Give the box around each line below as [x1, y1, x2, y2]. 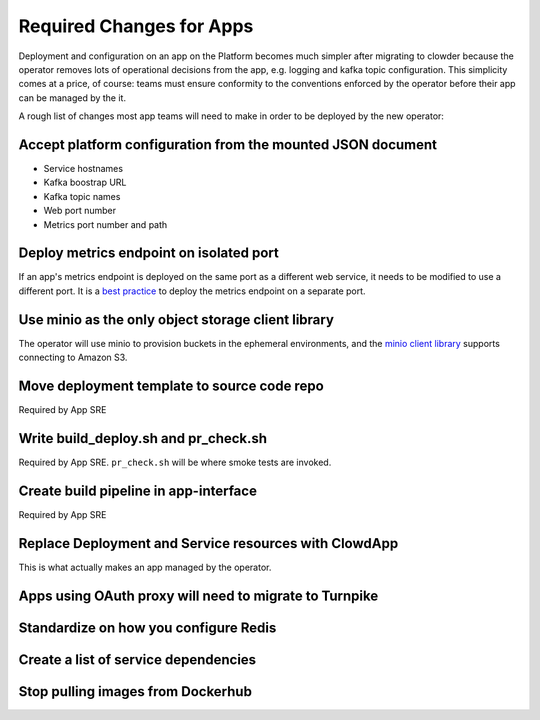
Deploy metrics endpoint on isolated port [18, 245, 279, 262]
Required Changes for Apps [18, 15, 254, 37]
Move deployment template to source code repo [18, 377, 324, 394]
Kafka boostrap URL [43, 176, 127, 189]
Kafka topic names [43, 190, 121, 202]
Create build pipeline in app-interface [18, 482, 257, 499]
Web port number [43, 205, 117, 217]
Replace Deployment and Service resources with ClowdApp [18, 535, 399, 552]
